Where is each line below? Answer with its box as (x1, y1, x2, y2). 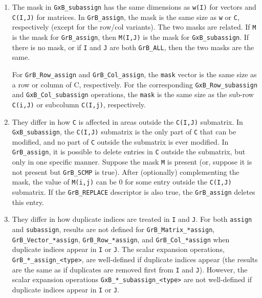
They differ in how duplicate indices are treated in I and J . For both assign (12, 214, 252, 224)
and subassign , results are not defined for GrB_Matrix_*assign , (12, 224, 215, 234)
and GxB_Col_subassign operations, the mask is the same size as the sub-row (12, 89, 254, 100)
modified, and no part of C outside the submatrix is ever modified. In (12, 136, 229, 147)
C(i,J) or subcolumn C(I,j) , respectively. (12, 99, 146, 109)
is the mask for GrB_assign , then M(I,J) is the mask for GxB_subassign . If (12, 31, 249, 42)
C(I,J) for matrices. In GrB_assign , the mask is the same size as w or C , (12, 11, 239, 22)
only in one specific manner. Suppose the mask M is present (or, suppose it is (12, 156, 252, 167)
